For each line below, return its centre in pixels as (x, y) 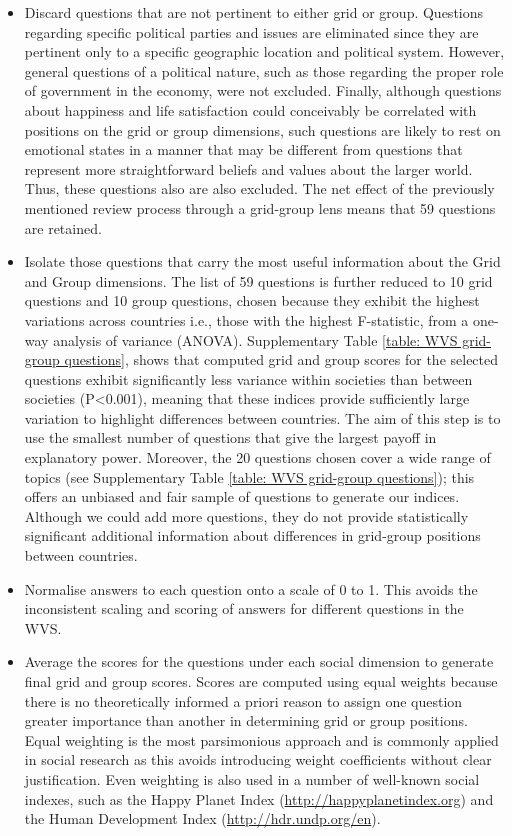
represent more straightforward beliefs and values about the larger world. (248, 168)
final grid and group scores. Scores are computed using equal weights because (261, 681)
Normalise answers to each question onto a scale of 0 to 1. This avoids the (251, 588)
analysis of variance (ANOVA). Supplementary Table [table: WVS (255, 339)
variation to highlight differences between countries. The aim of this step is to (262, 417)
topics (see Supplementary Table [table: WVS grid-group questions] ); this (249, 476)
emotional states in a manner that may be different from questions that (243, 149)
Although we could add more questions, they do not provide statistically (246, 515)
